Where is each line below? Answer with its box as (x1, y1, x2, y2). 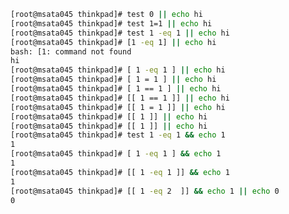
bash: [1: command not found (10, 46, 132, 57)
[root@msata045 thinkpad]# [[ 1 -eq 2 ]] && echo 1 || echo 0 (10, 186, 280, 196)
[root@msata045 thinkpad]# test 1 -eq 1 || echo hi (10, 28, 230, 38)
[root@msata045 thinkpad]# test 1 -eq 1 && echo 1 (10, 130, 226, 140)
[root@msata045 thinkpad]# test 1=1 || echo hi (10, 18, 213, 29)
